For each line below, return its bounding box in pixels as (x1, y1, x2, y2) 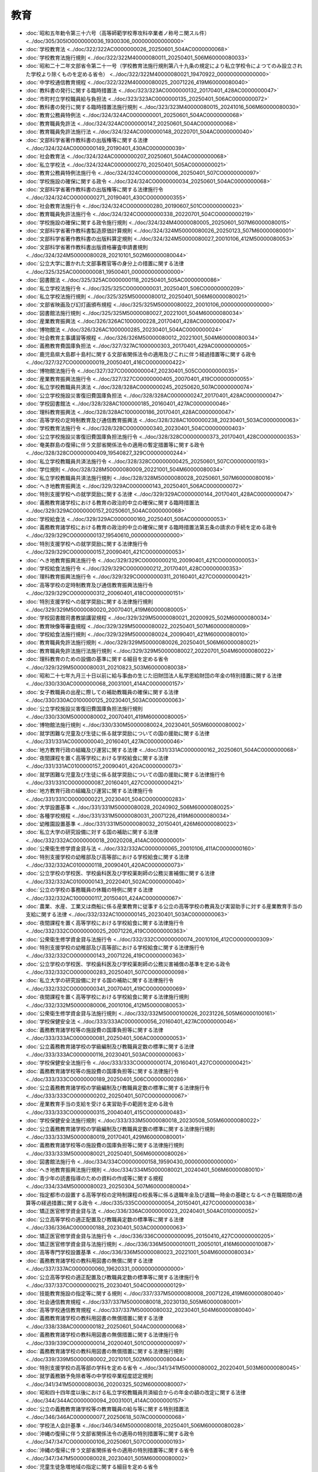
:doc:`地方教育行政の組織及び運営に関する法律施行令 (25, 787, 153, 794)
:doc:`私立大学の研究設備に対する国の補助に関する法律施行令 (25, 977, 174, 984)
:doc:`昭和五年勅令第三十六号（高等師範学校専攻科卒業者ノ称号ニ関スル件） (25, 29, 210, 37)
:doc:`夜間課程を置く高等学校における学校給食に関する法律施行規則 (25, 993, 190, 1000)
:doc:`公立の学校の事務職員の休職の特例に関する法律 (25, 886, 153, 893)
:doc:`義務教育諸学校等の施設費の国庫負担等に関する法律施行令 (25, 1067, 179, 1075)
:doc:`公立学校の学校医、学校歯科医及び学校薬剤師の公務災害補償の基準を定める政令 (25, 960, 231, 967)
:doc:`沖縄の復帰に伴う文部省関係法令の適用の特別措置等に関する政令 (25, 1430, 194, 1437)
